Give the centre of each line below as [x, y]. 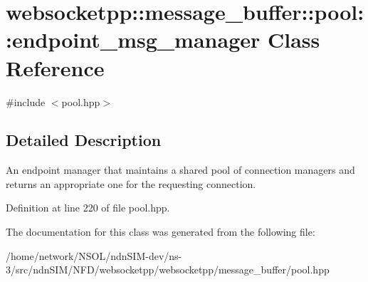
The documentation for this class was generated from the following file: [161, 232]
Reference [55, 67]
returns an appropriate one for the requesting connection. [131, 183]
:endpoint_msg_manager [133, 40]
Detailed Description [84, 140]
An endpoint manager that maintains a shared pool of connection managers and [180, 170]
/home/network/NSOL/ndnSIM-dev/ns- [94, 255]
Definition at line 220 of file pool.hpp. [88, 208]
